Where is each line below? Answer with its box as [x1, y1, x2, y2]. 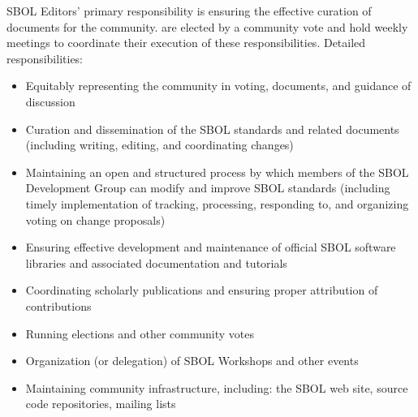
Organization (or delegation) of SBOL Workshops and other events [25, 352, 359, 369]
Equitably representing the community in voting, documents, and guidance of [25, 77, 412, 94]
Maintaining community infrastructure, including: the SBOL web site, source [25, 379, 408, 396]
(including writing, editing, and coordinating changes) [25, 136, 294, 153]
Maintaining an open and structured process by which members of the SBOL [25, 163, 409, 180]
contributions [25, 297, 92, 314]
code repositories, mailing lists [25, 395, 176, 412]
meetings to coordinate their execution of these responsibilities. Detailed [6, 34, 366, 51]
